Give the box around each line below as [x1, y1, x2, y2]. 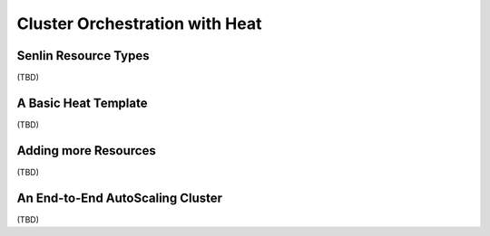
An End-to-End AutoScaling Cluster [16, 190, 222, 205]
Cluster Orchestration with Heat [16, 14, 262, 33]
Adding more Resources [16, 143, 156, 158]
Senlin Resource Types [16, 48, 150, 63]
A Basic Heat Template [16, 95, 148, 110]
